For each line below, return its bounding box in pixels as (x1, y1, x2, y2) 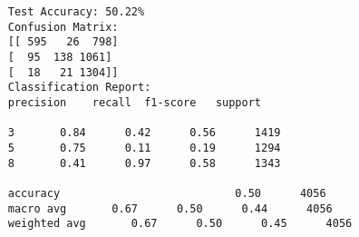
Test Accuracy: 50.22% (7, 5, 145, 18)
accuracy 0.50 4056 (7, 186, 326, 200)
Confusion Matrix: (7, 20, 119, 34)
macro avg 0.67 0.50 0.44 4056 (7, 202, 333, 215)
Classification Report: (7, 81, 151, 94)
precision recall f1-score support (7, 95, 261, 109)
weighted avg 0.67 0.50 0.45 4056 (7, 217, 353, 231)
